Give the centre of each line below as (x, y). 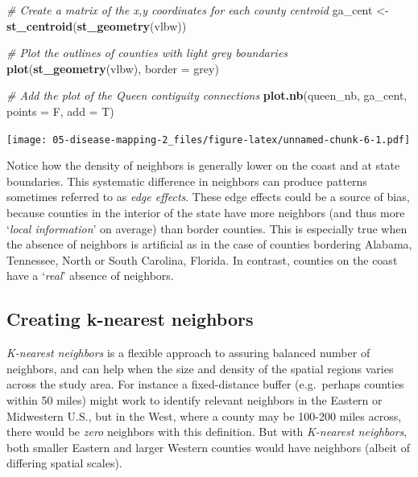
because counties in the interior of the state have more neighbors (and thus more (206, 212)
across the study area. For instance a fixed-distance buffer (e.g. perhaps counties (205, 384)
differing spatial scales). (64, 463)
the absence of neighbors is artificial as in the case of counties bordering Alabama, (209, 244)
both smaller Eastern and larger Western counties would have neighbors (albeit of (208, 447)
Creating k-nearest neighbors (130, 319)
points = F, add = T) (60, 111)
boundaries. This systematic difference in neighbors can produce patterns (187, 181)
